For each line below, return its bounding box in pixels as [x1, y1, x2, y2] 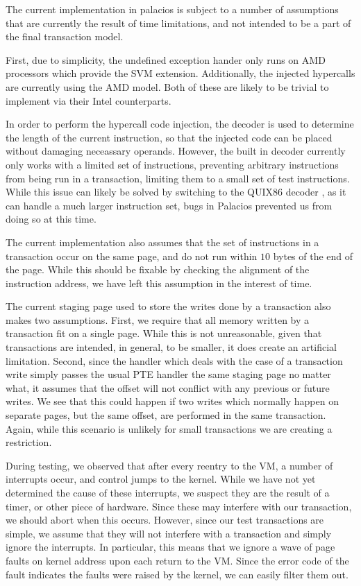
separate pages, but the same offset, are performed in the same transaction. [6, 408, 326, 422]
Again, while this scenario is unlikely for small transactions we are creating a [6, 421, 333, 436]
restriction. [6, 435, 52, 449]
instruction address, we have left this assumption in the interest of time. [6, 275, 312, 290]
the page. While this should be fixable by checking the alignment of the [6, 262, 310, 277]
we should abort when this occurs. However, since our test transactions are [6, 512, 324, 527]
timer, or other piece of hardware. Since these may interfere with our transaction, [6, 499, 352, 513]
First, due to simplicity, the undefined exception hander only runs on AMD [6, 52, 326, 67]
